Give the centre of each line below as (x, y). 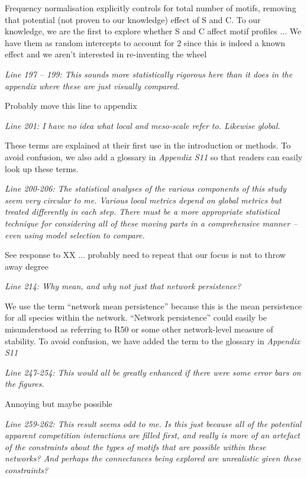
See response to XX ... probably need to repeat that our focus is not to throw (145, 255)
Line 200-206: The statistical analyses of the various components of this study (146, 188)
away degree (27, 266)
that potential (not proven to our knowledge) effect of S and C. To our (133, 19)
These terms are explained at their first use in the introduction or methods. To (148, 145)
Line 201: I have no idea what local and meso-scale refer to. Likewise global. (143, 125)
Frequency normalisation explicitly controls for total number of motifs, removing (151, 8)
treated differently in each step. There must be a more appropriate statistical (142, 211)
